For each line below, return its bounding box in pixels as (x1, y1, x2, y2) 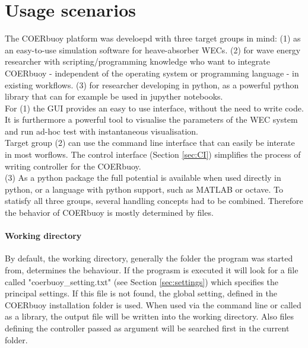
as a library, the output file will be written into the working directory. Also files (5, 310, 294, 323)
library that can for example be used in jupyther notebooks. (5, 90, 223, 103)
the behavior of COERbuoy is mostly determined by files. (5, 206, 214, 219)
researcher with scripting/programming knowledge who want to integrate (5, 55, 270, 68)
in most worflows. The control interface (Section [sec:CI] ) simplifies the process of (5, 148, 301, 161)
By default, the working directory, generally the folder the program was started (5, 252, 293, 264)
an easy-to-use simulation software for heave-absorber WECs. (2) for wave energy (5, 43, 301, 56)
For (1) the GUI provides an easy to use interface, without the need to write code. (5, 101, 304, 114)
